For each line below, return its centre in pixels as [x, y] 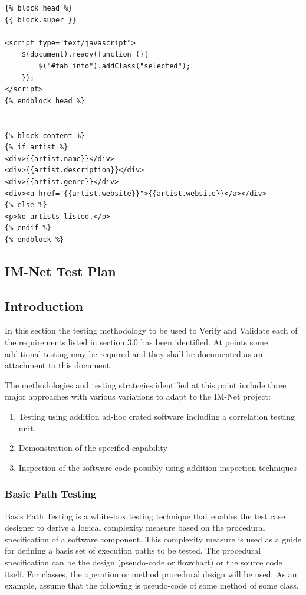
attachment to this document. [59, 365]
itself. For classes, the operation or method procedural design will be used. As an [151, 573]
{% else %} [26, 205]
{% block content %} [45, 135]
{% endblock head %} [45, 101]
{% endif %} [28, 228]
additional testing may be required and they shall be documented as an [134, 353]
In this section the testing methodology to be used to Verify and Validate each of [151, 330]
